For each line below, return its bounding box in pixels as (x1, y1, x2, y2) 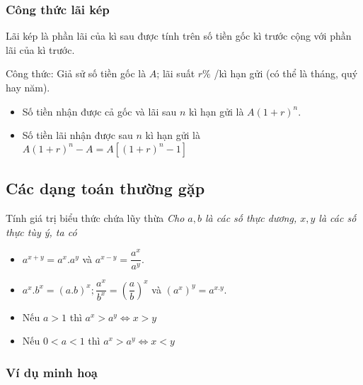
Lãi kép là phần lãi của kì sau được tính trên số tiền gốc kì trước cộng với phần (6, 28, 352, 43)
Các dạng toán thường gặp (6, 177, 205, 199)
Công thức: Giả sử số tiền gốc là (6, 66, 146, 81)
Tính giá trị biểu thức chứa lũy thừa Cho (6, 210, 185, 225)
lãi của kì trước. (6, 42, 75, 57)
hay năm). (6, 80, 50, 94)
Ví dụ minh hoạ (6, 363, 98, 381)
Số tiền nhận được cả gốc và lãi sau (22, 104, 177, 118)
